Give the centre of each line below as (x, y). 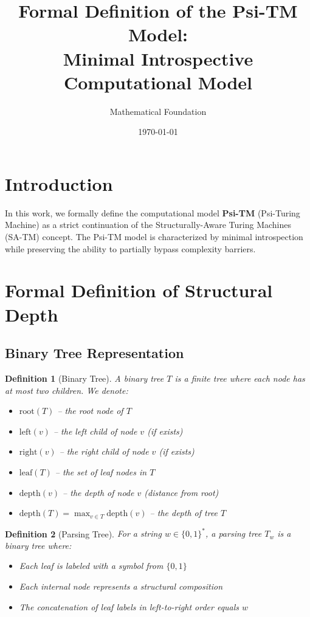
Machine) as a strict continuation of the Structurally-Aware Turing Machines (148, 225)
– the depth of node (98, 492)
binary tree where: (38, 545)
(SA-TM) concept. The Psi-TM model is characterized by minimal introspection (154, 236)
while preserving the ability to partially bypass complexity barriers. (130, 248)
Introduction (59, 183)
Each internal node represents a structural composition (121, 586)
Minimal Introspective (158, 58)
